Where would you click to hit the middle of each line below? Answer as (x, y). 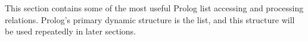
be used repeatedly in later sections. (71, 31)
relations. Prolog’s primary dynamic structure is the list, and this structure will (150, 19)
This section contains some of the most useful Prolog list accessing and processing (154, 8)
